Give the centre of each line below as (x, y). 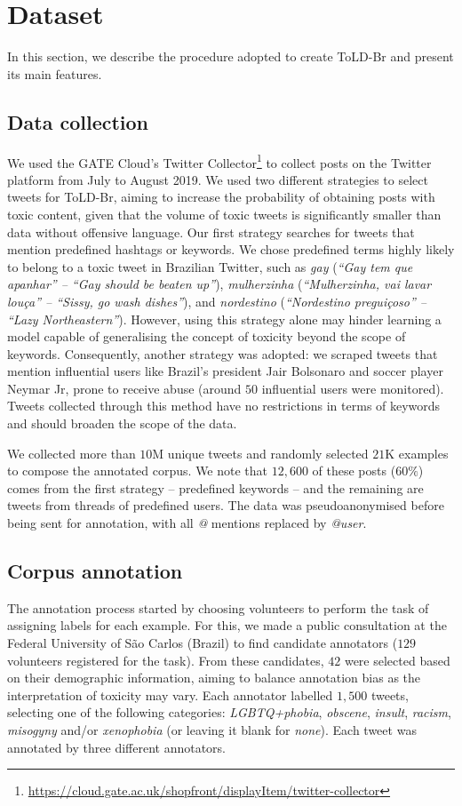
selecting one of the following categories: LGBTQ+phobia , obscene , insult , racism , (229, 712)
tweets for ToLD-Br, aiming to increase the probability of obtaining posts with (221, 197)
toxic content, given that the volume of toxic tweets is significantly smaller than (224, 214)
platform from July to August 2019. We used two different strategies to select (218, 179)
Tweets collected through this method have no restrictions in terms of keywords (224, 406)
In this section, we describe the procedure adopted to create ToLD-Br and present (231, 56)
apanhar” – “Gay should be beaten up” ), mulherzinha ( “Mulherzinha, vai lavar (219, 284)
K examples (417, 453)
